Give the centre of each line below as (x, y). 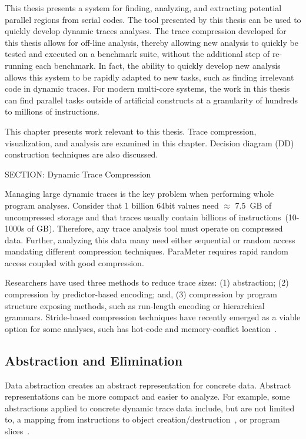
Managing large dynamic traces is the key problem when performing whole (139, 194)
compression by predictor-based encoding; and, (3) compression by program (141, 294)
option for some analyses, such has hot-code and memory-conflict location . (141, 328)
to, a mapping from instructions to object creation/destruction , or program (142, 419)
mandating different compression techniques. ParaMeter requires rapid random (147, 251)
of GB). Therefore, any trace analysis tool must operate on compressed (155, 228)
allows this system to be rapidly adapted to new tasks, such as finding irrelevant (149, 77)
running (19, 65)
